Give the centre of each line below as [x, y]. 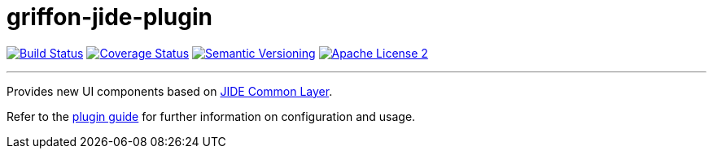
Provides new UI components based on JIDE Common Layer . [170, 91]
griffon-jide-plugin [110, 17]
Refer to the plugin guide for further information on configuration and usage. [211, 116]
